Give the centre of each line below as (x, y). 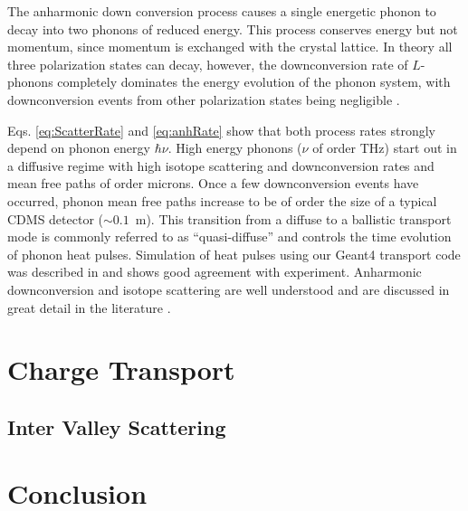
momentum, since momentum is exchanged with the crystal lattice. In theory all (230, 47)
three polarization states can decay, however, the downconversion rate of (208, 64)
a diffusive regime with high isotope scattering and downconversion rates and (221, 165)
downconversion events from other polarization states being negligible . (204, 99)
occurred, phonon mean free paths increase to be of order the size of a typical (222, 200)
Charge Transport (121, 369)
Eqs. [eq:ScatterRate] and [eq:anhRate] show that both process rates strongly (221, 130)
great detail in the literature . (89, 307)
